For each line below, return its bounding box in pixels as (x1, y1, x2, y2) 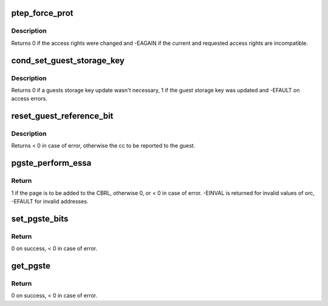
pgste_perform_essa (11, 158, 92, 168)
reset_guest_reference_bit (11, 111, 114, 121)
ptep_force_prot (11, 8, 73, 18)
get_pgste (11, 260, 51, 271)
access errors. (11, 95, 48, 103)
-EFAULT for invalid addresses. (11, 198, 89, 205)
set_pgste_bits (11, 213, 69, 224)
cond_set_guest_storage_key (11, 55, 125, 66)
